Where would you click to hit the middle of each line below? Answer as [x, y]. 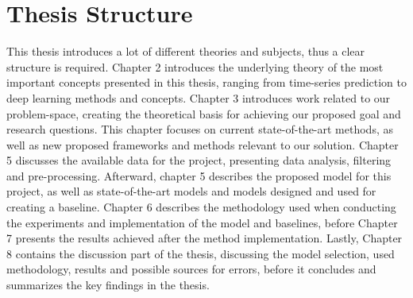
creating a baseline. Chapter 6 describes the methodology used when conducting [201, 207]
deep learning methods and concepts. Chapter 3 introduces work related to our [199, 97]
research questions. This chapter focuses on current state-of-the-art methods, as [200, 129]
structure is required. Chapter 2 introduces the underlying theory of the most [195, 66]
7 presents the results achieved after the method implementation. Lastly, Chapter [205, 238]
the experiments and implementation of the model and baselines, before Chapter [202, 222]
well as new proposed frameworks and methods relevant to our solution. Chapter [203, 144]
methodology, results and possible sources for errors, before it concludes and [191, 269]
